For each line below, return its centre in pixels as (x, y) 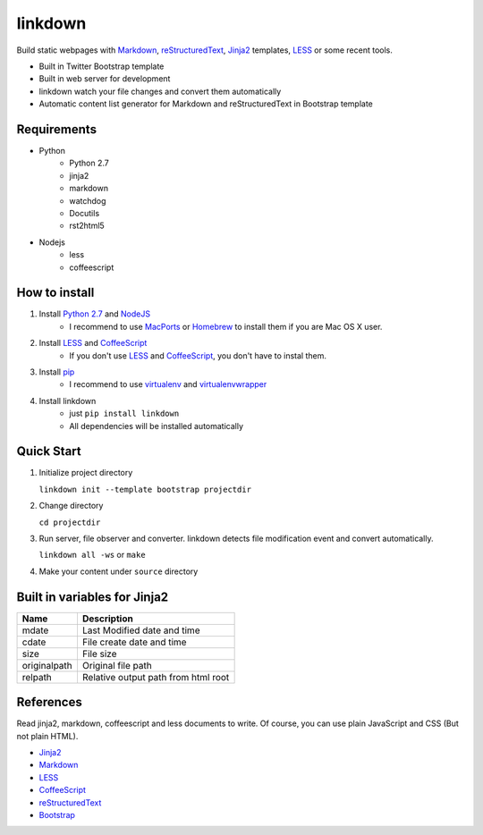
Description (107, 619)
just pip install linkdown (124, 413)
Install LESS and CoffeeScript (93, 343)
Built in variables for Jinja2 (93, 597)
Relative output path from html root (156, 677)
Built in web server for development (105, 79)
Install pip (57, 372)
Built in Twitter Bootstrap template (102, 66)
